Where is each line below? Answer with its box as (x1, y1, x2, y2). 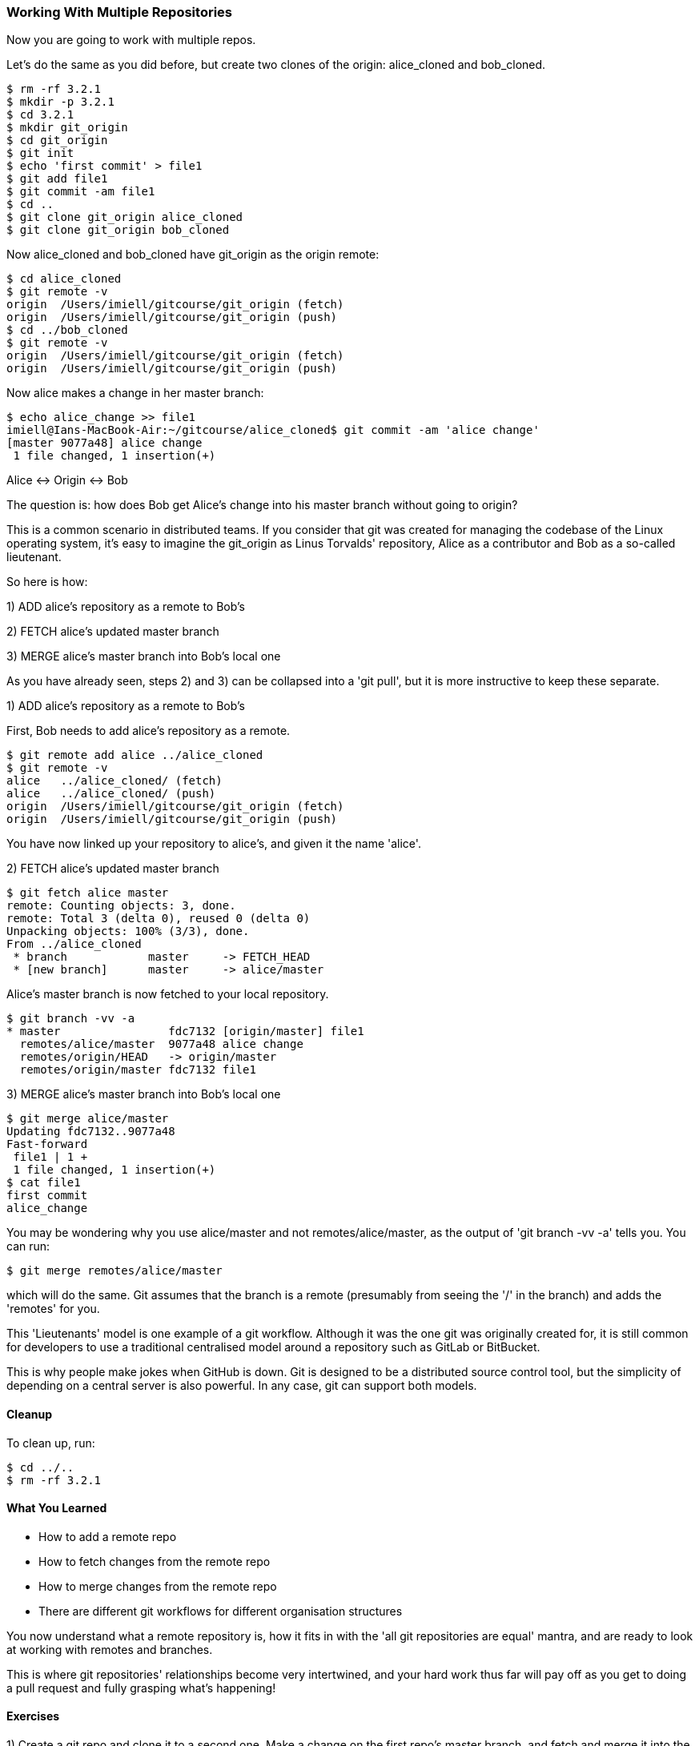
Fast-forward (6, 1138, 88, 1151)
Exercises (6, 1709, 60, 1724)
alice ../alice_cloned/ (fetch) (6, 774, 223, 788)
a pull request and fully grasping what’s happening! (6, 1680, 276, 1695)
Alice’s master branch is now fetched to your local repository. (6, 987, 329, 1001)
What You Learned (6, 1501, 107, 1515)
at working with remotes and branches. (6, 1642, 213, 1656)
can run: (6, 1239, 50, 1254)
